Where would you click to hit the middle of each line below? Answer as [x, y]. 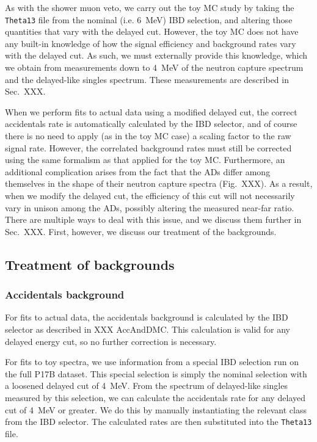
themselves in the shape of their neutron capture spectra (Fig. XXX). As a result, [159, 183]
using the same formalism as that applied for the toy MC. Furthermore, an [145, 160]
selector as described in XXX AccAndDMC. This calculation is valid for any [148, 329]
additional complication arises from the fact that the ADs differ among [138, 171]
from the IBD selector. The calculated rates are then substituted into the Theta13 [158, 422]
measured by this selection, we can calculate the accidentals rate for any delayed [155, 397]
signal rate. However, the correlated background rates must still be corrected [148, 147]
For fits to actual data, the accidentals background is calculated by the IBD [147, 317]
